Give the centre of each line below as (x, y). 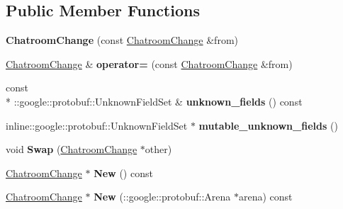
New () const (123, 173)
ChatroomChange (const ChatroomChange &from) (122, 40)
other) (158, 149)
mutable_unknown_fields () (268, 125)
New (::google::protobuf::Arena (162, 197)
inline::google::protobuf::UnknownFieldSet (97, 125)
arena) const (265, 197)
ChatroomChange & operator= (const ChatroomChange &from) (149, 63)
